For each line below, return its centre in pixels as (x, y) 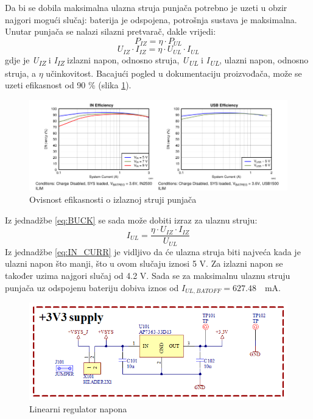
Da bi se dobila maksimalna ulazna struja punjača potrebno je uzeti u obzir (146, 7)
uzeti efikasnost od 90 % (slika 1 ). (68, 85)
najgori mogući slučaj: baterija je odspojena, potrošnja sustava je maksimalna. (151, 19)
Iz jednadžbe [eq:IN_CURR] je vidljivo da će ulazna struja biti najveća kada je (153, 251)
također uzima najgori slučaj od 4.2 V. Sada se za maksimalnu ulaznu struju (148, 275)
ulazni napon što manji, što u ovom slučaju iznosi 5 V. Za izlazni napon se (144, 263)
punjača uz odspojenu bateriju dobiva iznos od (92, 287)
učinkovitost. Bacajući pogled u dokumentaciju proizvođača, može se (174, 73)
